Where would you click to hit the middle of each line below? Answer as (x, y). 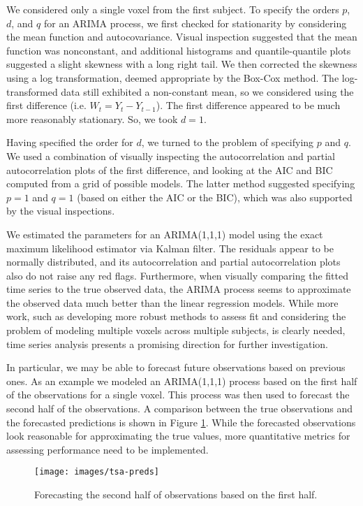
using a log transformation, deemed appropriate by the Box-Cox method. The (173, 77)
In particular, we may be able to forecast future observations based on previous (176, 367)
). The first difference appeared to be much (248, 105)
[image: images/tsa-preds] (97, 472)
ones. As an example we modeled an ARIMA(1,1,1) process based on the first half (182, 381)
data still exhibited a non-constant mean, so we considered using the (207, 91)
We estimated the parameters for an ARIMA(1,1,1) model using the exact (165, 234)
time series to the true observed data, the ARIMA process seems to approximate (179, 289)
